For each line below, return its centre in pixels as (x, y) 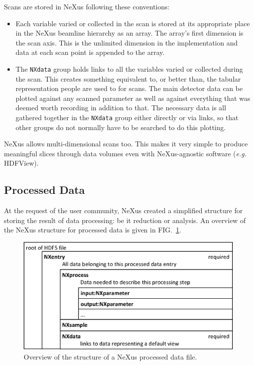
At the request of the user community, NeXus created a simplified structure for (123, 210)
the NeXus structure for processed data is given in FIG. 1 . (93, 230)
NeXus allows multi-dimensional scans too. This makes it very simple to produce (126, 144)
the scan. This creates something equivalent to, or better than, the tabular (128, 78)
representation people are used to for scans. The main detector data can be (129, 88)
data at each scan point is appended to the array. (90, 52)
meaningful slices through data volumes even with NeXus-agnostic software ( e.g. (125, 153)
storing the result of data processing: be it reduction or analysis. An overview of (125, 220)
